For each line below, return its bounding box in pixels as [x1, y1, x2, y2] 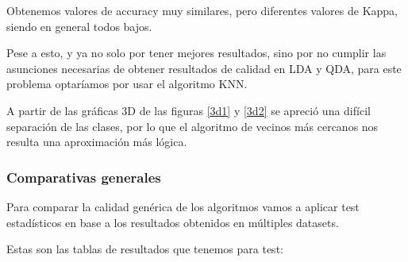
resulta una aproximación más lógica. [6, 133, 187, 150]
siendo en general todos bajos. [6, 17, 152, 34]
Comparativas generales [6, 167, 161, 187]
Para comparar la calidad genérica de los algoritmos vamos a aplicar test [6, 198, 360, 214]
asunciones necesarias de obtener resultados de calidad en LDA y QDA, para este [6, 60, 402, 76]
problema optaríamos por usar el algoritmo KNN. [6, 75, 248, 92]
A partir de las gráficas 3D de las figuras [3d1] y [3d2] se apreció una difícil [6, 102, 371, 118]
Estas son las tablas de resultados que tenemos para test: [6, 241, 283, 257]
